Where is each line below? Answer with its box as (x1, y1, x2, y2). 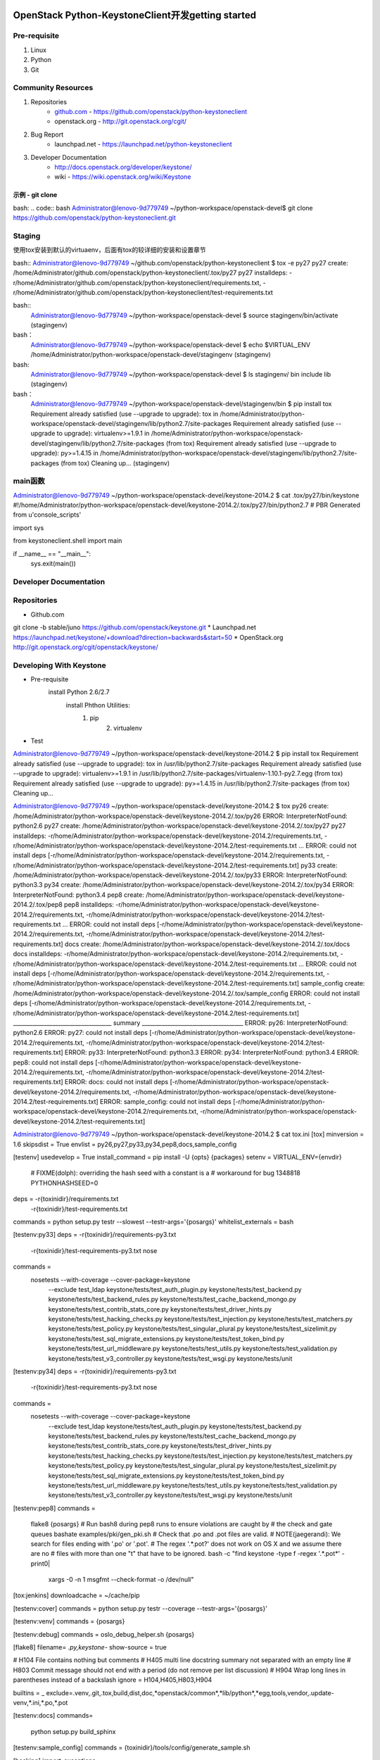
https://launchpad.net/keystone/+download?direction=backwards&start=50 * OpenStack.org (13, 633, 284, 641)
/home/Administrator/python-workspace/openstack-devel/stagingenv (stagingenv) (30, 351, 271, 359)
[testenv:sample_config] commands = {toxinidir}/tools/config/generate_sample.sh (13, 1743, 251, 1752)
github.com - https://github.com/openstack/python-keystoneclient (54, 108, 248, 116)
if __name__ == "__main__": (13, 549, 91, 558)
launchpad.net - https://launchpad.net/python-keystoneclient (54, 140, 232, 149)
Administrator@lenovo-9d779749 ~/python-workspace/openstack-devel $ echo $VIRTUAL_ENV (30, 340, 311, 348)
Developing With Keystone (13, 660, 107, 670)
